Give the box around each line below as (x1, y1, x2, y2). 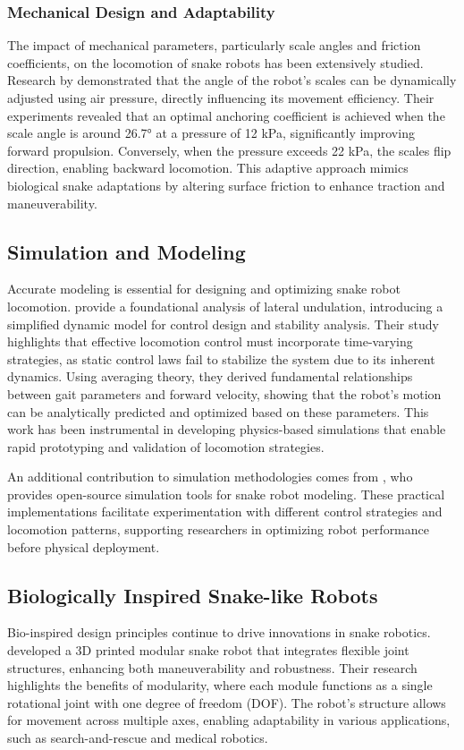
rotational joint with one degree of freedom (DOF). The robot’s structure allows (7, 693, 446, 712)
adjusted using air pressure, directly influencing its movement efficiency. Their (7, 89, 434, 107)
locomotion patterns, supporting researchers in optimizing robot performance (7, 520, 429, 539)
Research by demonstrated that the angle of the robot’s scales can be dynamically (7, 71, 457, 89)
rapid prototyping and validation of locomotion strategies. (7, 437, 325, 456)
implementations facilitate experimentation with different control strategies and (7, 502, 443, 521)
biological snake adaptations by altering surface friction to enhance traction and (7, 175, 445, 194)
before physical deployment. (7, 537, 160, 556)
